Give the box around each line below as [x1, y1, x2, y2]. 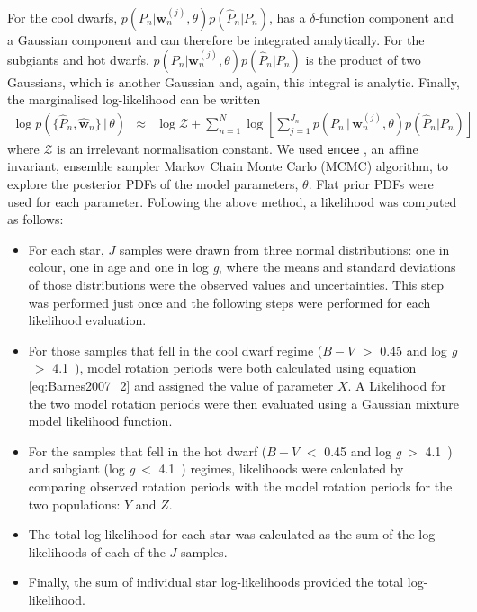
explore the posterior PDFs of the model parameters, [7, 175, 299, 193]
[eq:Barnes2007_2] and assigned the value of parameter [28, 376, 334, 394]
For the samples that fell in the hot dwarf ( [28, 441, 267, 460]
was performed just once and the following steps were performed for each [28, 292, 431, 311]
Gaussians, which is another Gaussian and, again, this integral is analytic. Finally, [7, 72, 460, 91]
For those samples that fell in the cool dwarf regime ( [28, 340, 323, 359]
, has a [269, 8, 306, 26]
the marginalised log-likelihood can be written [7, 90, 261, 109]
